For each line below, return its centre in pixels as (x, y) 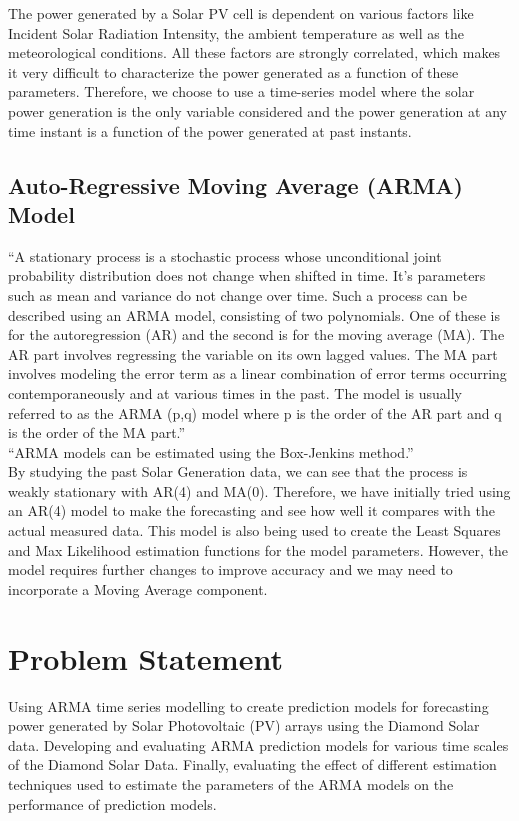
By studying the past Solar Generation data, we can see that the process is (238, 471)
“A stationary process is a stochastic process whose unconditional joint (225, 255)
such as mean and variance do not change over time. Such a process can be (237, 294)
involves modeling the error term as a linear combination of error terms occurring (257, 373)
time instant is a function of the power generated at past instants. (210, 130)
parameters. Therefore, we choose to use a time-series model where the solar (241, 91)
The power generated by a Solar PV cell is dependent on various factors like (241, 13)
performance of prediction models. (112, 803)
